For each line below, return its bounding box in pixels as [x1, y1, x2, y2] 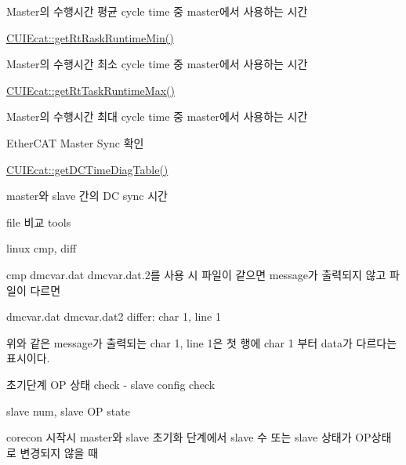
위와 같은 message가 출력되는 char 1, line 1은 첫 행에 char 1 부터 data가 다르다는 [6, 334, 397, 351]
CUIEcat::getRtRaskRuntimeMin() [6, 29, 174, 45]
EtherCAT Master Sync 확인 [6, 134, 144, 151]
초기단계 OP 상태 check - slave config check [6, 376, 216, 392]
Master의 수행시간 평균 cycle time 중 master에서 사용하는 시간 [6, 3, 308, 19]
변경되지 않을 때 [20, 444, 99, 460]
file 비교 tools [6, 213, 71, 230]
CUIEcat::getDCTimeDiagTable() [6, 161, 169, 177]
